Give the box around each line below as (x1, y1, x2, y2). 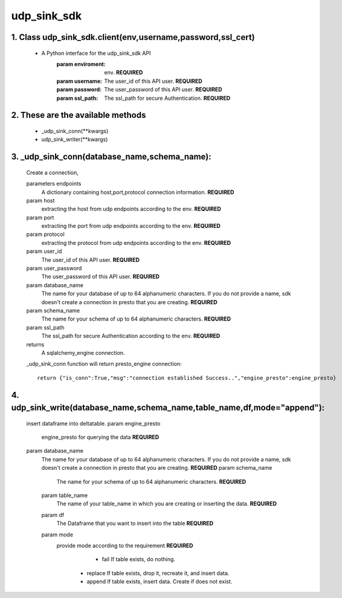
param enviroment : (56, 60, 106, 68)
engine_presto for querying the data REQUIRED (41, 434, 160, 441)
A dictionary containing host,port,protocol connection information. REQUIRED (41, 188, 234, 196)
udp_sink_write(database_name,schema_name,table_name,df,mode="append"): (11, 403, 325, 413)
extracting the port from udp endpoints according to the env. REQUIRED (41, 223, 221, 230)
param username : (56, 77, 103, 85)
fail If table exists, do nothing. (102, 556, 175, 563)
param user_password (26, 265, 82, 272)
